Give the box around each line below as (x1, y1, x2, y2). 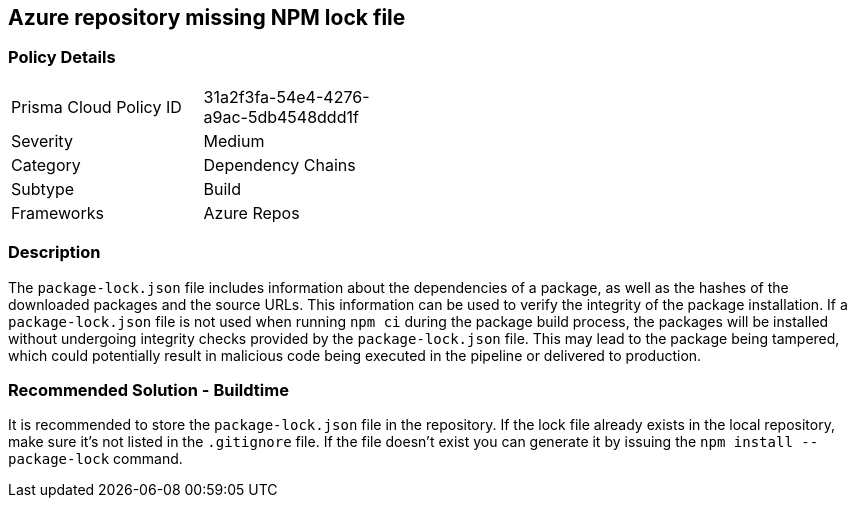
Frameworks (11, 202, 104, 223)
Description (8, 242, 101, 263)
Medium (203, 130, 265, 151)
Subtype (11, 178, 75, 199)
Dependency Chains (203, 154, 356, 175)
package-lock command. (8, 450, 183, 468)
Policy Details (8, 47, 116, 68)
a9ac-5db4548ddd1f (203, 106, 359, 127)
